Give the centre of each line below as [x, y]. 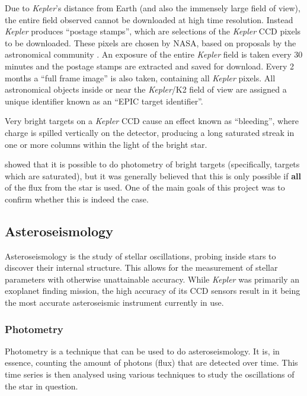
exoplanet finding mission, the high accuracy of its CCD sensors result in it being [153, 291]
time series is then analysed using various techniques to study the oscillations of [150, 374]
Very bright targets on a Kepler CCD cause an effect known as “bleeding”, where [152, 121]
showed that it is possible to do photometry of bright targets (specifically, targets [152, 164]
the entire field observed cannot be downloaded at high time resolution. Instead [149, 19]
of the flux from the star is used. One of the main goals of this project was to [145, 187]
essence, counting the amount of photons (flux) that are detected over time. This [151, 362]
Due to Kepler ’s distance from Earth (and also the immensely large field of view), [153, 8]
